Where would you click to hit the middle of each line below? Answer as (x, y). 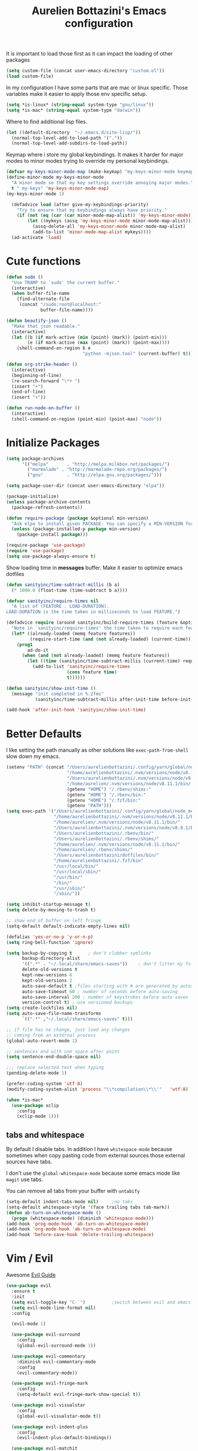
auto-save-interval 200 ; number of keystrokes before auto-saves (105, 997)
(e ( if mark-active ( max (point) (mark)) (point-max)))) (98, 343)
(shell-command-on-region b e (54, 348)
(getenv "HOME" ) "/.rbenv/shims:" (109, 789)
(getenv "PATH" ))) (89, 806)
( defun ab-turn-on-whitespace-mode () (54, 1213)
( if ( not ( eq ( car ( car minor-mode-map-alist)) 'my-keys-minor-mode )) (105, 215)
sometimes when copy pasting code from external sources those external (96, 1156)
